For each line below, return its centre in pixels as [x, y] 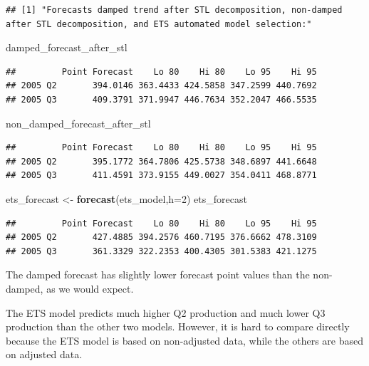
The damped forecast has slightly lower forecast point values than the [158, 274]
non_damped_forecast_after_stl [78, 123]
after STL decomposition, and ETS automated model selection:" [159, 24]
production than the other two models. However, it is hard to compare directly [178, 326]
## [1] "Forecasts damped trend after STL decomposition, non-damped [174, 10]
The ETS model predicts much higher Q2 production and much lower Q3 [166, 312]
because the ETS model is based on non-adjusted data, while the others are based [184, 340]
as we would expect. [90, 288]
